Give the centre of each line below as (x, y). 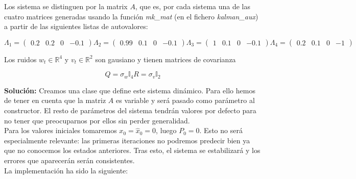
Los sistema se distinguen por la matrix (66, 6)
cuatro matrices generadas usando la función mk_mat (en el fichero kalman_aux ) (131, 16)
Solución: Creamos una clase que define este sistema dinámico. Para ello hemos (130, 90)
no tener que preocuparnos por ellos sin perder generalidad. (97, 120)
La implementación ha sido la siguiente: (66, 170)
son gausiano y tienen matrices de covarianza (165, 59)
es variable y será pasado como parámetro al (185, 100)
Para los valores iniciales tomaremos (61, 130)
